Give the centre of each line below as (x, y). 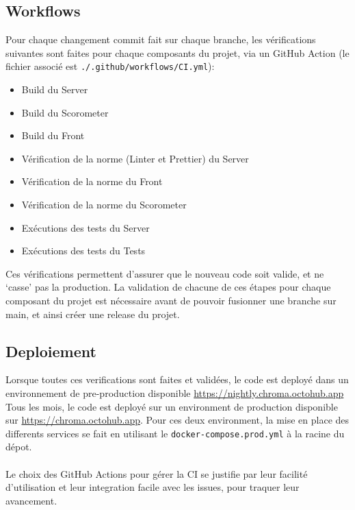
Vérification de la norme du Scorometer (104, 205)
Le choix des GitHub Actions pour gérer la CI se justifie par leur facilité (157, 473)
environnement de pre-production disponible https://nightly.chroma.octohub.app (175, 392)
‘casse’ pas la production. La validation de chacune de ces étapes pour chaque (168, 287)
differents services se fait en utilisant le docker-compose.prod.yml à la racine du (175, 433)
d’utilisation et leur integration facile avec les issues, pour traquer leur (153, 487)
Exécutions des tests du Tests (83, 251)
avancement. (31, 500)
